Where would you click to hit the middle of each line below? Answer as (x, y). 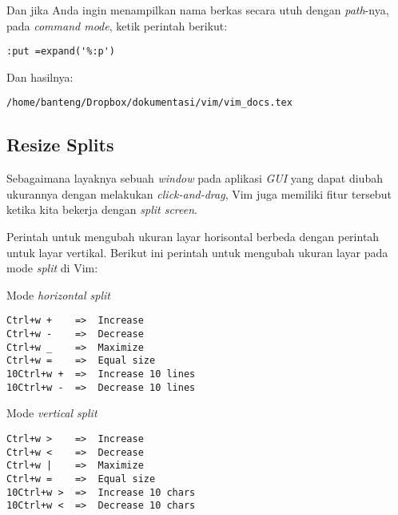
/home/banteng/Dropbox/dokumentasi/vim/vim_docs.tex (149, 103)
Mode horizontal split (58, 294)
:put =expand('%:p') (61, 52)
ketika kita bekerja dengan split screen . (102, 209)
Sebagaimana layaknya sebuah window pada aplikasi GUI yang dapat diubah (195, 178)
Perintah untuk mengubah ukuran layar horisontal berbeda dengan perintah (193, 237)
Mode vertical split (52, 413)
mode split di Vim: (52, 268)
